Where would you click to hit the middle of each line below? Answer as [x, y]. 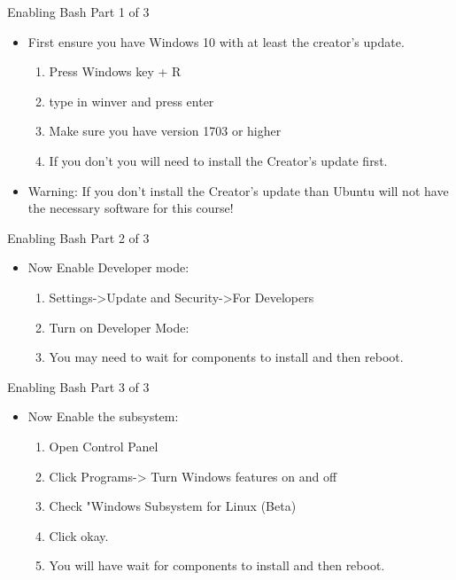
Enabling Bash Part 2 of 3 [78, 237]
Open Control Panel [104, 446]
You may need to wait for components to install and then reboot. [226, 357]
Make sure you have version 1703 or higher [165, 131]
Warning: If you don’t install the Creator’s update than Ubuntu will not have [238, 190]
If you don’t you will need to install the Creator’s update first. [218, 160]
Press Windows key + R [115, 71]
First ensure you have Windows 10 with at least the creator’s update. [216, 41]
